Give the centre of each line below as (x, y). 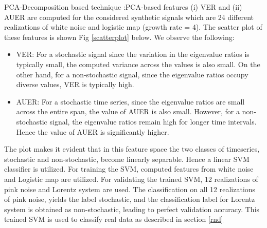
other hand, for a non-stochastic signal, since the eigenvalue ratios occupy (132, 74)
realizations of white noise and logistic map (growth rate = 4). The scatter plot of (133, 27)
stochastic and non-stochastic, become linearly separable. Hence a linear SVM (127, 159)
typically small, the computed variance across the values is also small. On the (138, 64)
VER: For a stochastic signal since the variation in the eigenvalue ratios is (133, 54)
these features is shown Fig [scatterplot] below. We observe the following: (119, 37)
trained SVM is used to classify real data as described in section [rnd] (114, 219)
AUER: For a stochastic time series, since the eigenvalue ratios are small (130, 101)
